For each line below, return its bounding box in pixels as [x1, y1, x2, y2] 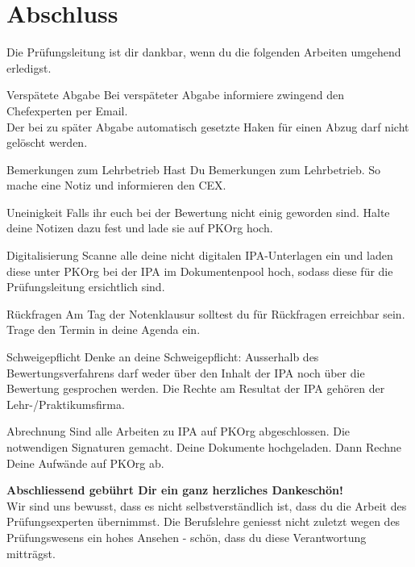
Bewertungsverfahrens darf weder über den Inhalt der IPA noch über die [6, 364, 365, 381]
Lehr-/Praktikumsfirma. [6, 395, 125, 412]
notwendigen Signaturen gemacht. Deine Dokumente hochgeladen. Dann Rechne [6, 439, 402, 455]
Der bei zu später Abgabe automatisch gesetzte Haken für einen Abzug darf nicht [6, 118, 409, 135]
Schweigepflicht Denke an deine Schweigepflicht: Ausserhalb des [6, 348, 319, 365]
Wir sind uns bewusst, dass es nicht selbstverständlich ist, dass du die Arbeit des [6, 497, 407, 514]
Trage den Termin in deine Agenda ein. [6, 321, 201, 338]
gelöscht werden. [6, 134, 88, 151]
